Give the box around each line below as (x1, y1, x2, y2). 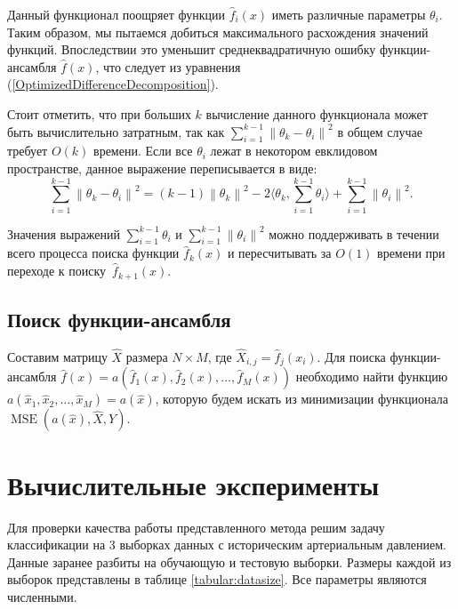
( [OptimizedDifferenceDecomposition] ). (7, 75, 219, 93)
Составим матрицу (7, 347, 108, 365)
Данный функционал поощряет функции (7, 5, 225, 23)
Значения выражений (7, 224, 120, 243)
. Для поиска (317, 347, 386, 365)
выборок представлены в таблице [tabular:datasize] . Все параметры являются (7, 570, 427, 589)
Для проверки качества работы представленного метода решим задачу (7, 517, 385, 536)
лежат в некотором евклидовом (210, 141, 378, 160)
